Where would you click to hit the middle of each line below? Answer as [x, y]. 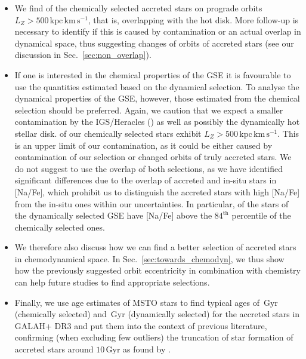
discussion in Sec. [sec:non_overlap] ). [83, 55]
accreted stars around [54, 349]
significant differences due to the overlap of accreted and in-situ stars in [146, 180]
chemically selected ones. [60, 227]
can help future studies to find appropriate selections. [112, 282]
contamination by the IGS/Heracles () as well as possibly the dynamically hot [157, 122]
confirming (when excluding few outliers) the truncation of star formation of [154, 337]
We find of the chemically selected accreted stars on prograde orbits [138, 8]
